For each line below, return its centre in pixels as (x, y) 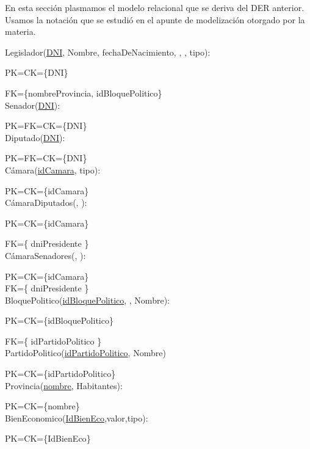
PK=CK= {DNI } (37, 72)
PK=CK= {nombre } (42, 406)
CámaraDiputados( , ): (46, 203)
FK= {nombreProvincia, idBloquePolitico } (84, 93)
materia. (20, 31)
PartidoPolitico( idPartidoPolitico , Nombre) (85, 353)
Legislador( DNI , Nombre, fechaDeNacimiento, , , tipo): (108, 52)
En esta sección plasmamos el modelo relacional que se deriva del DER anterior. (155, 7)
